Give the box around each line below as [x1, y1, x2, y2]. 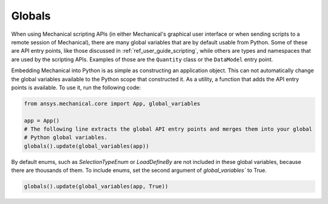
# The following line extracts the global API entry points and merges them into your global [24, 126, 313, 133]
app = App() [24, 117, 60, 124]
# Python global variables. [24, 134, 108, 141]
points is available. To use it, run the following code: [11, 84, 141, 91]
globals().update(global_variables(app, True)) [24, 183, 168, 190]
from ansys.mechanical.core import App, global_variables [24, 100, 200, 107]
